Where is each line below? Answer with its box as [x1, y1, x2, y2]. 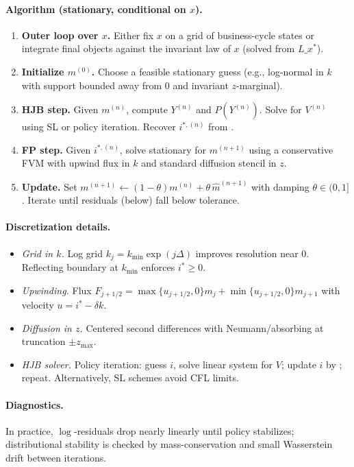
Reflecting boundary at [21, 260, 118, 274]
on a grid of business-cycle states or [165, 27, 314, 42]
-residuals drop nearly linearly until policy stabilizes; [73, 423, 294, 438]
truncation [21, 334, 66, 348]
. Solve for [259, 102, 302, 117]
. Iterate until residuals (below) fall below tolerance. [21, 193, 240, 207]
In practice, [5, 423, 53, 438]
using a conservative [249, 142, 333, 156]
